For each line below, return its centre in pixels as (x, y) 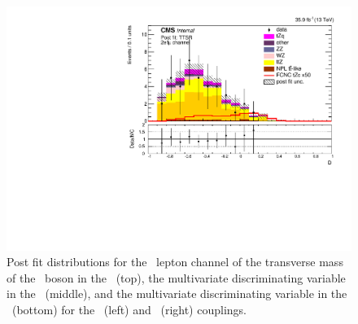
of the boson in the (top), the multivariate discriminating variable (176, 277)
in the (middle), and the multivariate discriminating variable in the (177, 293)
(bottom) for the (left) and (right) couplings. (129, 310)
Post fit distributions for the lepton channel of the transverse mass (175, 262)
